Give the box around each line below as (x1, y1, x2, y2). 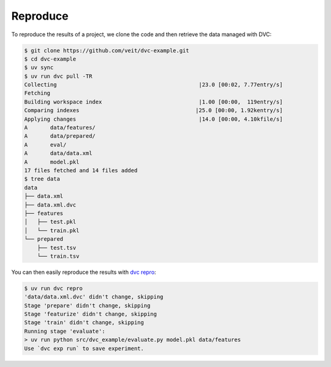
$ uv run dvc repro (24, 285, 83, 292)
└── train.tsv (37, 252, 80, 260)
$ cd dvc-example (24, 55, 77, 62)
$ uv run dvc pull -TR (24, 72, 93, 80)
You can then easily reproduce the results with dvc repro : (11, 268, 156, 276)
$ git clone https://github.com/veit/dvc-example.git (24, 47, 189, 54)
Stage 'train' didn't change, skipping (24, 319, 144, 326)
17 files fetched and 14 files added (24, 167, 138, 174)
